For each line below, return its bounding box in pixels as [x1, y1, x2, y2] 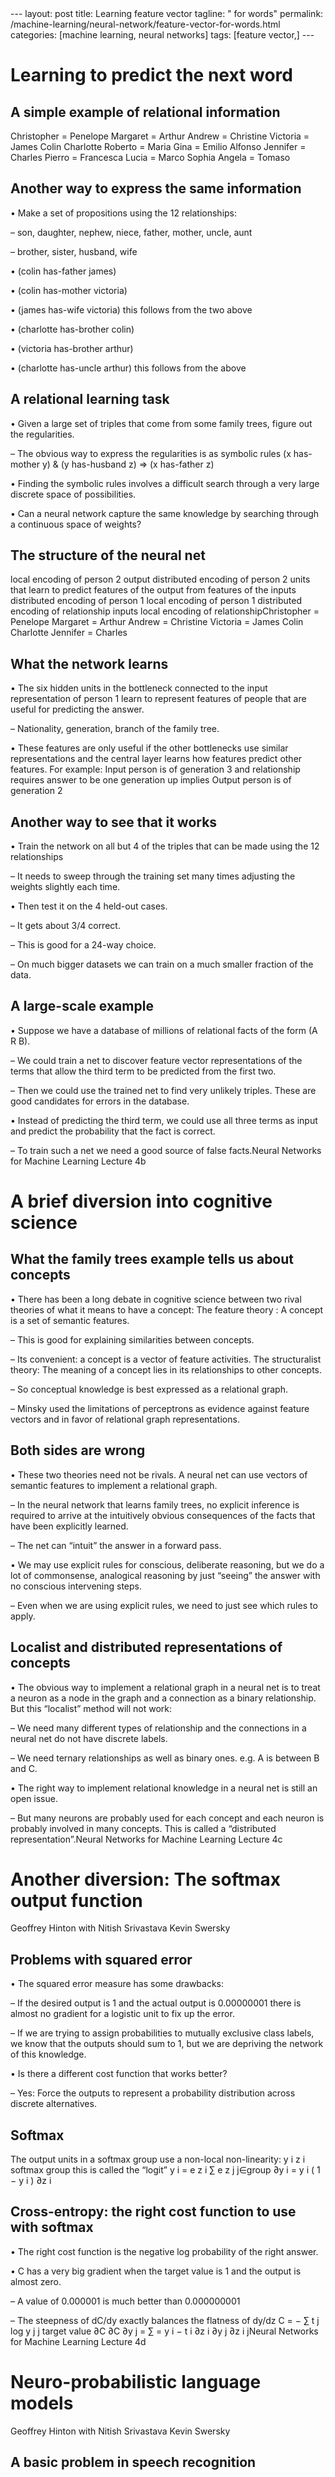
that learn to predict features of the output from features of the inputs [10, 584, 297, 596]
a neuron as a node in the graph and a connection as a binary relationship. [10, 1692, 317, 1704]
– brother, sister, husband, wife [10, 245, 138, 257]
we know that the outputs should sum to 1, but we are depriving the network [10, 2038, 324, 2050]
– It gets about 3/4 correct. [10, 920, 121, 932]
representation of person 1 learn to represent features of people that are [10, 693, 307, 705]
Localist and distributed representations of [10, 1639, 283, 1656]
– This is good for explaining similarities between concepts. [10, 1333, 255, 1346]
